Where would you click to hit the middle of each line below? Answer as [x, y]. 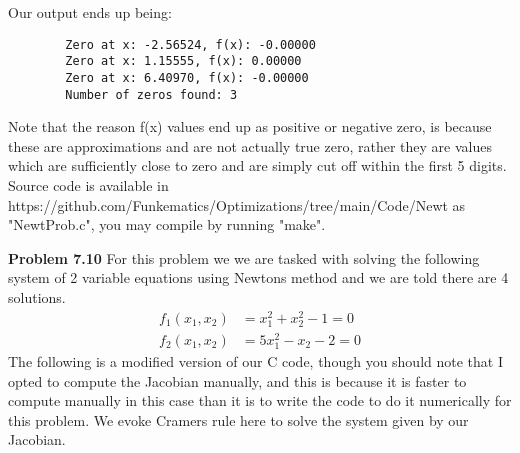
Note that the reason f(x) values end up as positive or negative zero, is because [250, 126]
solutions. [37, 296]
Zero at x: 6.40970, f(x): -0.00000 [187, 77]
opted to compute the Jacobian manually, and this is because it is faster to [237, 380]
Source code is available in [88, 185]
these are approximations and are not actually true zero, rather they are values [250, 145]
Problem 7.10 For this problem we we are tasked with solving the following [244, 257]
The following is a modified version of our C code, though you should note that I [255, 361]
